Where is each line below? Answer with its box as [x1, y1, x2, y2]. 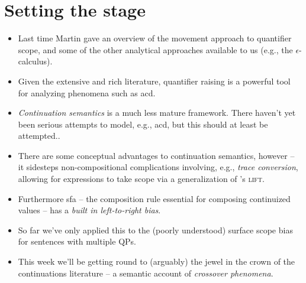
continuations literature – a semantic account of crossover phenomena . [18, 266, 273, 279]
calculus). [18, 55, 53, 67]
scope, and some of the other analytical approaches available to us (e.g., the [18, 43, 293, 56]
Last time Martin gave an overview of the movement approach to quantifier [18, 32, 292, 44]
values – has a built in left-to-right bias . [18, 204, 161, 216]
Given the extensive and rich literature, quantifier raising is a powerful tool [18, 74, 291, 87]
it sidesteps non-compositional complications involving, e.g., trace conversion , [18, 161, 298, 173]
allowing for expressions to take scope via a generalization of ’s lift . [18, 173, 265, 185]
